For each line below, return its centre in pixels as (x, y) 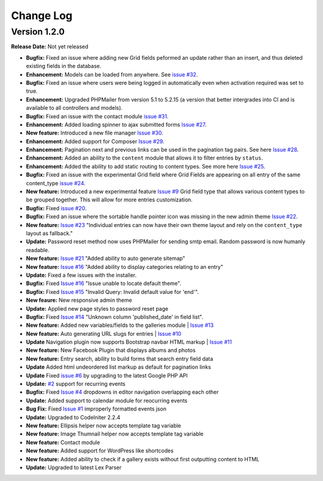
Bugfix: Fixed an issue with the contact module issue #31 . (97, 116)
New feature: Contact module (63, 442)
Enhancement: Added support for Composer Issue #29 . (95, 141)
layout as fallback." (49, 233)
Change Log (42, 16)
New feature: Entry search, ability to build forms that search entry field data (120, 359)
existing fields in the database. (64, 66)
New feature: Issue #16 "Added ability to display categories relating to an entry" (125, 266)
